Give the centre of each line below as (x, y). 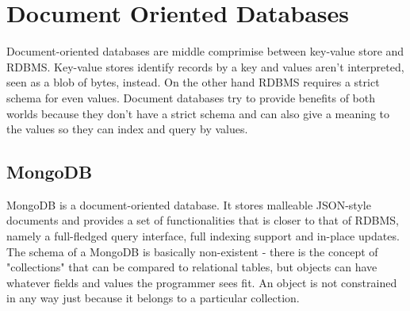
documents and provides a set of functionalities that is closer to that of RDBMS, (203, 220)
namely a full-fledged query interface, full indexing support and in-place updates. (203, 236)
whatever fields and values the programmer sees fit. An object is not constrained (202, 282)
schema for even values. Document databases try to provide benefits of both (191, 97)
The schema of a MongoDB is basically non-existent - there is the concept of (192, 251)
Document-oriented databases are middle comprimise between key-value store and (205, 51)
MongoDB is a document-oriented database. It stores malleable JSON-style (189, 204)
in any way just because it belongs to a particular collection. (153, 298)
